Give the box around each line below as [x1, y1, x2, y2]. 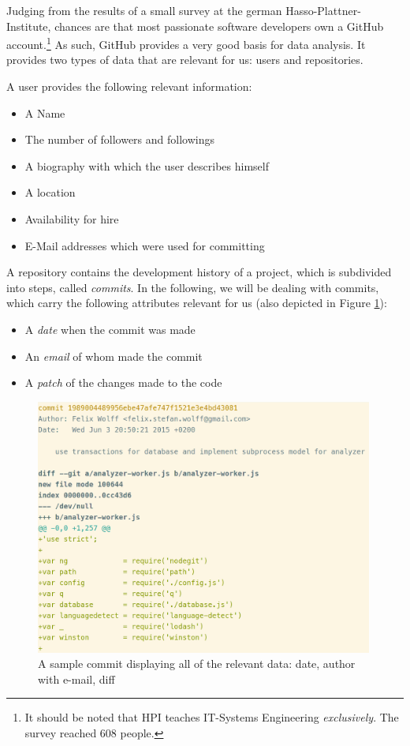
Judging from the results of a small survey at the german [6, 2, 282, 18]
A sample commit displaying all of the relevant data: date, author [38, 655, 356, 672]
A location [24, 184, 76, 201]
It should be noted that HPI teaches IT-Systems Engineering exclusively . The [24, 709, 399, 725]
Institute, [6, 17, 51, 34]
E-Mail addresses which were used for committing [24, 237, 265, 253]
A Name [24, 104, 65, 121]
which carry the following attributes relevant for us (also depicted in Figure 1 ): [6, 294, 387, 311]
